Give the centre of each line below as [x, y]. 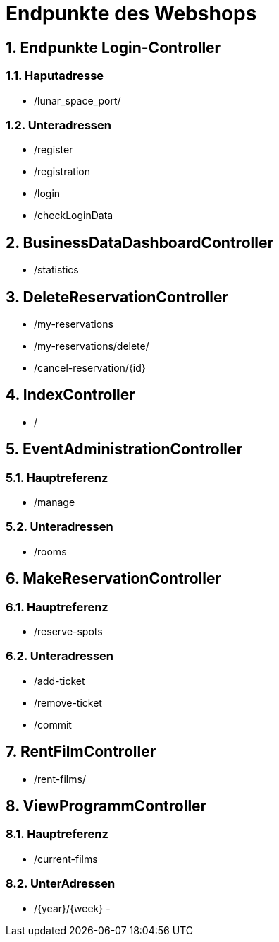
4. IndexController [70, 395]
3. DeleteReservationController [117, 297]
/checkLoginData [74, 216]
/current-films [66, 859]
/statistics [56, 270]
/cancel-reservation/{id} [90, 367]
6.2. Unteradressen [60, 656]
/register [54, 150]
